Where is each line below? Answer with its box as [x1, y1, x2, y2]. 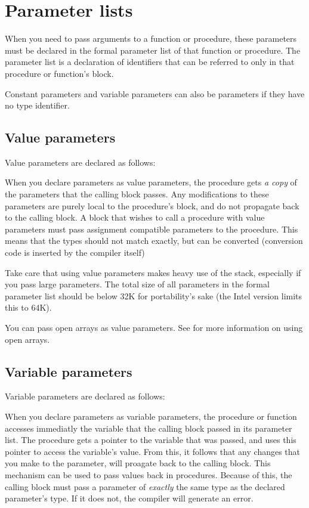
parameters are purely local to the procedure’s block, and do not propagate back [5, 199, 299, 212]
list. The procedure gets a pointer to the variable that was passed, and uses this [5, 433, 296, 446]
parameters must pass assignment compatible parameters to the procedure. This [5, 222, 298, 235]
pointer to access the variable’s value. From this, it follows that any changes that [5, 445, 301, 457]
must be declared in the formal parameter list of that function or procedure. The [5, 44, 301, 56]
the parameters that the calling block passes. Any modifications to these [5, 188, 269, 200]
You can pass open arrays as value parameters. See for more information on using [5, 321, 303, 334]
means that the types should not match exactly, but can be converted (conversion [5, 234, 303, 247]
